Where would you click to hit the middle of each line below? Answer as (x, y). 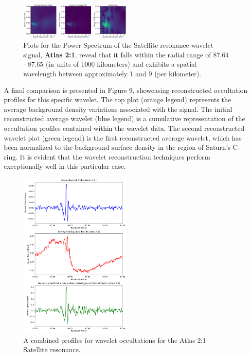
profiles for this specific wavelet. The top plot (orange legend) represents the (117, 99)
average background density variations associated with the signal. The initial (118, 109)
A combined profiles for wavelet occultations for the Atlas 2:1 (115, 340)
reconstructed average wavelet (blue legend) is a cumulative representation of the (125, 118)
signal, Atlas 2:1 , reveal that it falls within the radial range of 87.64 (126, 54)
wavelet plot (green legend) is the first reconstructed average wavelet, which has (123, 137)
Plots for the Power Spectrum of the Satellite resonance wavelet (118, 45)
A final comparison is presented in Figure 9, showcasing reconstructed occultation (126, 90)
